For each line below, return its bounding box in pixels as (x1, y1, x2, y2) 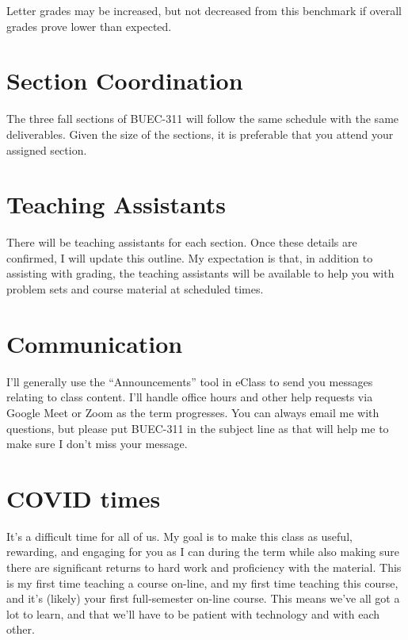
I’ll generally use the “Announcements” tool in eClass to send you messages (6, 373, 373, 389)
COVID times (6, 481, 161, 514)
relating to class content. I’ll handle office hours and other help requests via (6, 389, 373, 405)
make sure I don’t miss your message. (6, 435, 188, 452)
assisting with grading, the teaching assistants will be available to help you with (6, 265, 395, 282)
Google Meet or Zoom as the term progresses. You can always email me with (6, 404, 379, 420)
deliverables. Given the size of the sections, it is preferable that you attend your (6, 125, 394, 142)
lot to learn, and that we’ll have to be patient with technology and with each (6, 605, 379, 622)
